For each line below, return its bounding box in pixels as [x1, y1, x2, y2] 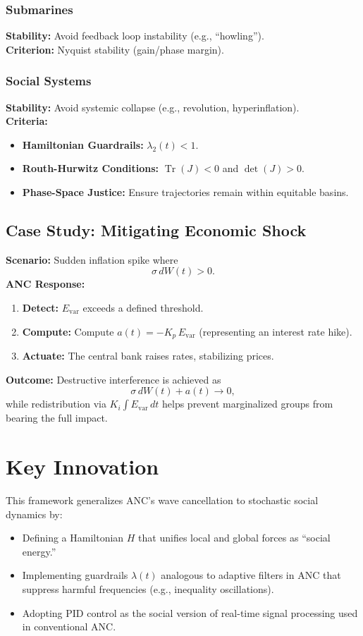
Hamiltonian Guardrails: [22, 137, 144, 152]
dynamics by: [6, 506, 63, 521]
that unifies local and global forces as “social [138, 530, 331, 545]
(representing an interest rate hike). [199, 324, 352, 338]
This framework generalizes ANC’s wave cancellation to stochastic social [6, 492, 319, 507]
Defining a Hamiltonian [22, 530, 124, 545]
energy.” [22, 544, 56, 558]
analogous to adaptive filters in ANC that [161, 568, 341, 582]
